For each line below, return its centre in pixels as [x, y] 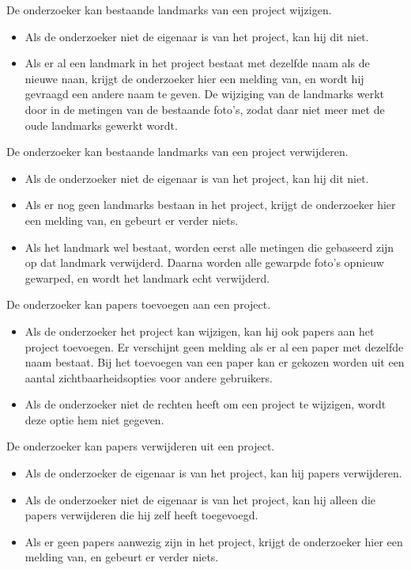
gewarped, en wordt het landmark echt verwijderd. [147, 277]
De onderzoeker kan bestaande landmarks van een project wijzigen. [169, 9]
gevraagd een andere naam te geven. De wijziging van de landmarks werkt [205, 94]
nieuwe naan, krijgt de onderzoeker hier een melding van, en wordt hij [194, 78]
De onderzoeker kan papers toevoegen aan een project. [139, 304]
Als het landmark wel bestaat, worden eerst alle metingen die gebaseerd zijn [209, 247]
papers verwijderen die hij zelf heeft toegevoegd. [141, 515]
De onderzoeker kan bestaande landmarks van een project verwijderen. [177, 152]
